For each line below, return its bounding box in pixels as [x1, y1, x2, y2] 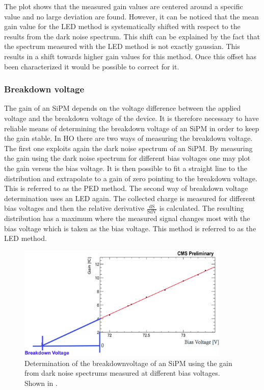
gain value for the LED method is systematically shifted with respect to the [4, 21, 241, 32]
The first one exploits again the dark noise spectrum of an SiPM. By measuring [4, 142, 253, 153]
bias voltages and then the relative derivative [4, 203, 145, 213]
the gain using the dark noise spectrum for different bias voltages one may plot [4, 153, 251, 163]
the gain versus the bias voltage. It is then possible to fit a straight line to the [4, 162, 247, 173]
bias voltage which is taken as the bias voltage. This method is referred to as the [4, 223, 256, 233]
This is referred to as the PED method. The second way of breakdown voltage [4, 183, 248, 193]
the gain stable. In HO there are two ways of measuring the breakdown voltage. [4, 133, 253, 143]
